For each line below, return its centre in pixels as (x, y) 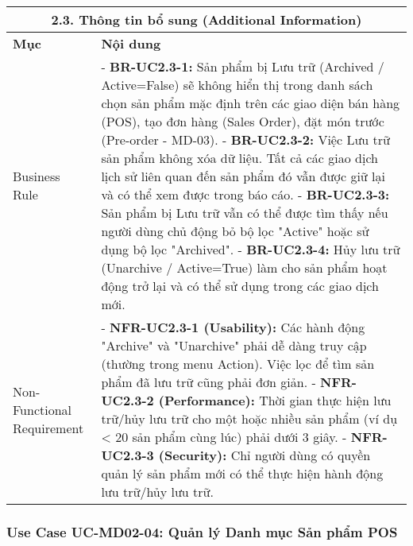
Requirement (48, 428)
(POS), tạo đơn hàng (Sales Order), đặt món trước (243, 121)
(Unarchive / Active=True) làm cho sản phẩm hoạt (244, 267)
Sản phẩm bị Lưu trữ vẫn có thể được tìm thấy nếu (245, 213)
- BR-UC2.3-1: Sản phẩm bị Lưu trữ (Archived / (243, 66)
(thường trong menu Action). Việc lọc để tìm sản (238, 364)
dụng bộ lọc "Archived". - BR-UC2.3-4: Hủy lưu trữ (251, 249)
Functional (42, 409)
